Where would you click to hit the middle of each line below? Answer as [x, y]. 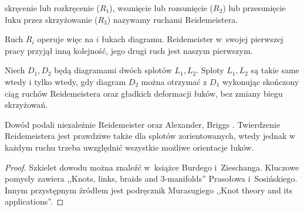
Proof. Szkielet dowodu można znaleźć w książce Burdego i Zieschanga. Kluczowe [152, 167]
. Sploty [210, 70]
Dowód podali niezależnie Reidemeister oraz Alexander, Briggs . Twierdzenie [143, 124]
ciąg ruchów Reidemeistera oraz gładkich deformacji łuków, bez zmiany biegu [144, 93]
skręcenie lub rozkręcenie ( [52, 8]
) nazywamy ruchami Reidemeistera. [173, 19]
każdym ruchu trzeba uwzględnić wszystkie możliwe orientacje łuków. [129, 147]
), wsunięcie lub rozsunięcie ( [161, 8]
